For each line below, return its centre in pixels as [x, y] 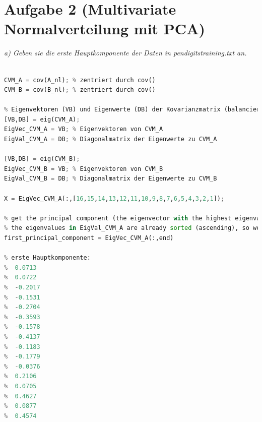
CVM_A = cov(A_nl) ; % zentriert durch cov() [80, 80]
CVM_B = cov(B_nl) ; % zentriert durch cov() [80, 90]
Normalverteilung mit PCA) [105, 28]
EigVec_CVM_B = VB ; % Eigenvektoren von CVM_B [84, 169]
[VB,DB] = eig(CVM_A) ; [42, 119]
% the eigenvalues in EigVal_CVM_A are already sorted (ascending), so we [132, 228]
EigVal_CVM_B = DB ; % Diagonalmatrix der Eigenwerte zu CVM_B [111, 179]
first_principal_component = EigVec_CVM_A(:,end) [89, 238]
